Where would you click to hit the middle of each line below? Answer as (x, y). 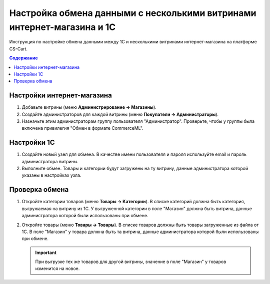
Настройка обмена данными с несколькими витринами (133, 13)
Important (46, 253)
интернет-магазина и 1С (62, 27)
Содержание (23, 58)
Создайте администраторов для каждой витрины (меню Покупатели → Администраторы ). (120, 114)
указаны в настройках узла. (51, 175)
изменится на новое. (57, 269)
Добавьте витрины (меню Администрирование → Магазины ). (89, 107)
